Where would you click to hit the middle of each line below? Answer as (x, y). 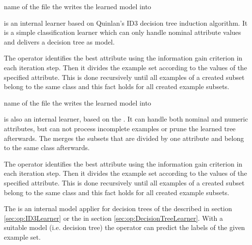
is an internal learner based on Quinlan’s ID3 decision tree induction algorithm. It (126, 23)
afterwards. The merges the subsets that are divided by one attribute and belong (124, 138)
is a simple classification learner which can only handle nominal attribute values (123, 32)
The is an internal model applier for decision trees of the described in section (118, 208)
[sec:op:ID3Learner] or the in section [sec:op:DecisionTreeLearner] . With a (114, 218)
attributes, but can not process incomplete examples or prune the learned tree (120, 128)
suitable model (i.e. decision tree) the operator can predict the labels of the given (125, 227)
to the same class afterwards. (47, 147)
